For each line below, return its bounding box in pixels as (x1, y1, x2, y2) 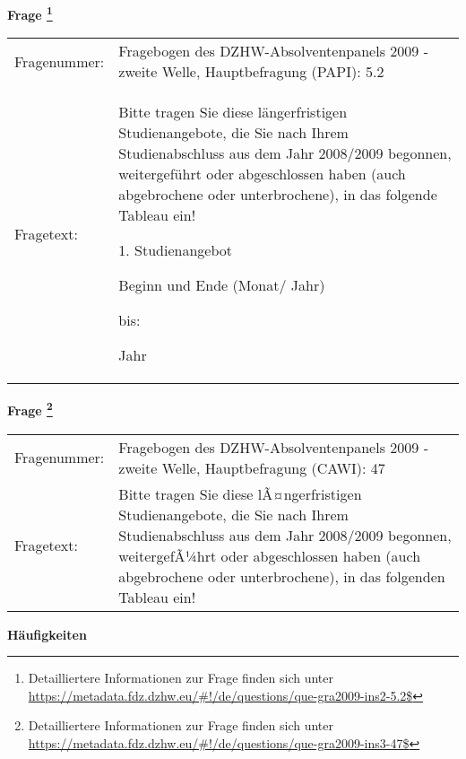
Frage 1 (7, 3, 53, 23)
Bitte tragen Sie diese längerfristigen (118, 101, 348, 123)
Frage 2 (7, 398, 53, 419)
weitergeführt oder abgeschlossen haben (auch (118, 163, 406, 185)
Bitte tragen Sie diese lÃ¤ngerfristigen (118, 483, 362, 504)
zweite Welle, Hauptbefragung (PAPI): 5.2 (118, 61, 384, 83)
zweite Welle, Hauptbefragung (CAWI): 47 (118, 457, 385, 478)
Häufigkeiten (7, 624, 87, 643)
